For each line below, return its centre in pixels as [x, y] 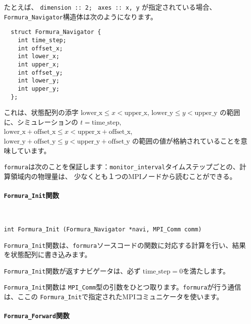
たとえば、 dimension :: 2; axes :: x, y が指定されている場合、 [110, 7]
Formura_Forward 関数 [37, 316]
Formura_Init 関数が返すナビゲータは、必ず [72, 270]
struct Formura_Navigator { [56, 32]
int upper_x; [39, 64]
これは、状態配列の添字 [41, 112]
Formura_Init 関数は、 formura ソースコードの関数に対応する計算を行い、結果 [125, 245]
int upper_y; [39, 89]
